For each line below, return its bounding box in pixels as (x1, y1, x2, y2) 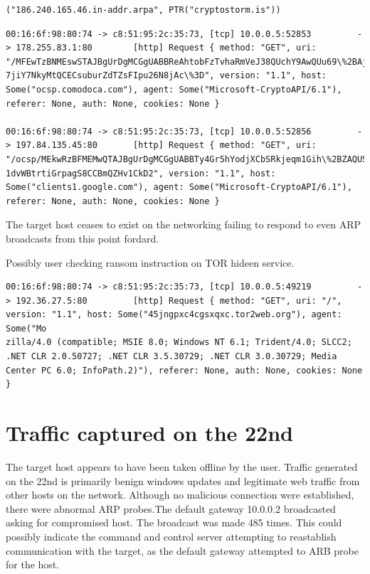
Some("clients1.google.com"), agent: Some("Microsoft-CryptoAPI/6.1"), (6, 182, 352, 193)
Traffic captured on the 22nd (6, 418, 293, 447)
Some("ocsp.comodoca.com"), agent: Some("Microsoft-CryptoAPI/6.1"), (6, 84, 342, 95)
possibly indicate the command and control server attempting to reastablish (6, 528, 337, 543)
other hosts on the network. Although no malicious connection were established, (6, 487, 354, 502)
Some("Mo (6, 323, 47, 334)
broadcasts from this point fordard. (6, 230, 159, 245)
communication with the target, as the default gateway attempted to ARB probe (6, 543, 359, 558)
